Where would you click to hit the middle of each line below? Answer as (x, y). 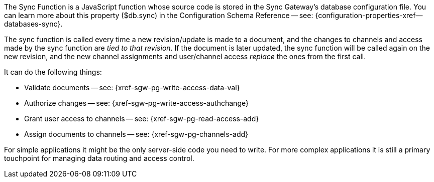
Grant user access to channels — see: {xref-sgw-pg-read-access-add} (142, 119)
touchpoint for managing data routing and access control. (99, 158)
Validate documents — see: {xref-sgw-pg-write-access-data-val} (132, 87)
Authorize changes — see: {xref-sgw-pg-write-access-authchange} (136, 103)
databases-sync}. (33, 24)
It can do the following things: (53, 72)
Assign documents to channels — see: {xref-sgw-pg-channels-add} (136, 134)
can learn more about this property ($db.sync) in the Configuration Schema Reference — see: (159, 15)
